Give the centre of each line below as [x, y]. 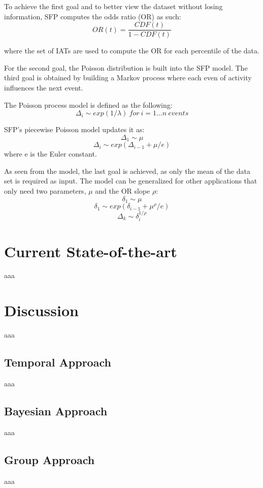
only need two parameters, [45, 191]
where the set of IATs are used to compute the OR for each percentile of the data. [132, 51]
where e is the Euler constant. [51, 154]
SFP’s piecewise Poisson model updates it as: [74, 129]
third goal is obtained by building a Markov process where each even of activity [128, 78]
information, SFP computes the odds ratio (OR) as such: [93, 16]
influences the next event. [44, 88]
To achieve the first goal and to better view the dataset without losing [113, 6]
